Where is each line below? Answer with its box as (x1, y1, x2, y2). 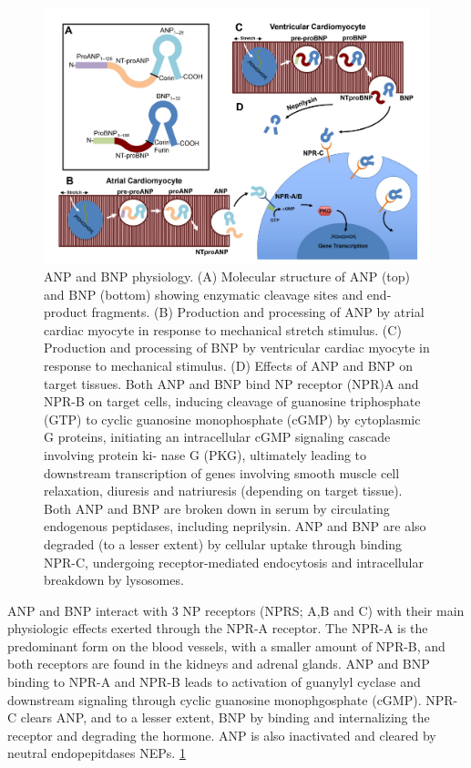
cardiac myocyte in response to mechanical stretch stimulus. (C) (44, 320, 402, 339)
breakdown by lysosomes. (44, 570, 184, 589)
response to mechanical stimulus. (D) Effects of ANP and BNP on (44, 355, 414, 374)
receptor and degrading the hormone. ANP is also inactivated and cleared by (7, 725, 436, 744)
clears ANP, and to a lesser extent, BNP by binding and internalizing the (20, 708, 430, 727)
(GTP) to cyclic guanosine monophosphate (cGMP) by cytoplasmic (44, 409, 421, 428)
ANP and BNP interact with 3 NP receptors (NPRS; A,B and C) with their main (7, 600, 465, 620)
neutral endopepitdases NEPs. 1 (7, 743, 186, 763)
